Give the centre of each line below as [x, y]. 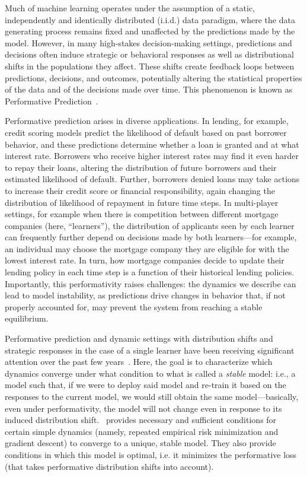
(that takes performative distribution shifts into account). [109, 466]
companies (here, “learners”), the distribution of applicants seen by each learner [150, 225]
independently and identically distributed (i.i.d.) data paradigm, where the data [150, 19]
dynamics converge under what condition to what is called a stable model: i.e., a [150, 373]
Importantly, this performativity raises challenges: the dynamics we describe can [151, 283]
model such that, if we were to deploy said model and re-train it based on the [145, 385]
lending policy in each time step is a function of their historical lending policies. [150, 272]
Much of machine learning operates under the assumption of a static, [130, 8]
